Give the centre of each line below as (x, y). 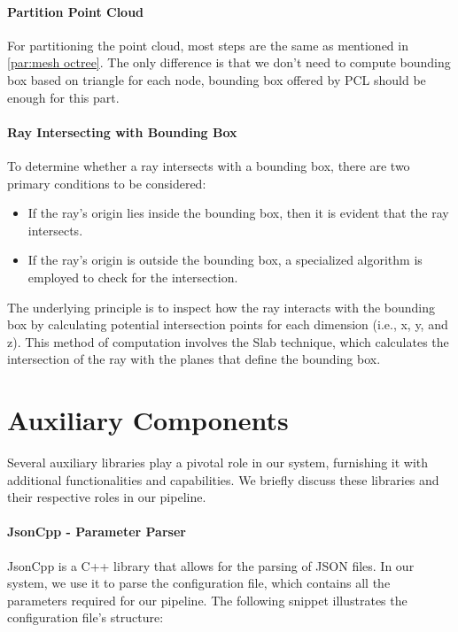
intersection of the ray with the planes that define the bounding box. (194, 359)
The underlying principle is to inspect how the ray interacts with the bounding (221, 307)
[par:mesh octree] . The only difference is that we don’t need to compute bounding (229, 62)
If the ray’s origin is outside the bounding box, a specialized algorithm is (225, 260)
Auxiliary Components (148, 420)
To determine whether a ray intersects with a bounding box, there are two (209, 165)
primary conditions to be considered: (107, 183)
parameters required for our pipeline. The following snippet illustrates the (207, 600)
